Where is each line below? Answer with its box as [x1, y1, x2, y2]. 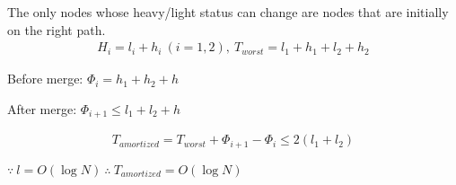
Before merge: [7, 69, 83, 88]
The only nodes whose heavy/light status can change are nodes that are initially [7, 3, 449, 21]
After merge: [7, 99, 77, 118]
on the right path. [7, 20, 106, 39]
